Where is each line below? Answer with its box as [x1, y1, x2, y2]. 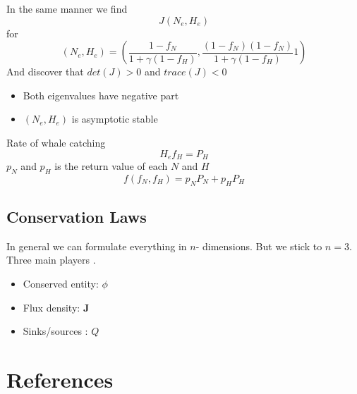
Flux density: [23, 300, 80, 314]
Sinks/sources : [23, 324, 88, 338]
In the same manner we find [6, 1, 128, 16]
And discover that [6, 64, 84, 79]
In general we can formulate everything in [6, 238, 187, 253]
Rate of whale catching [6, 135, 106, 149]
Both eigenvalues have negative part [23, 87, 179, 102]
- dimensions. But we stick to [195, 238, 322, 253]
